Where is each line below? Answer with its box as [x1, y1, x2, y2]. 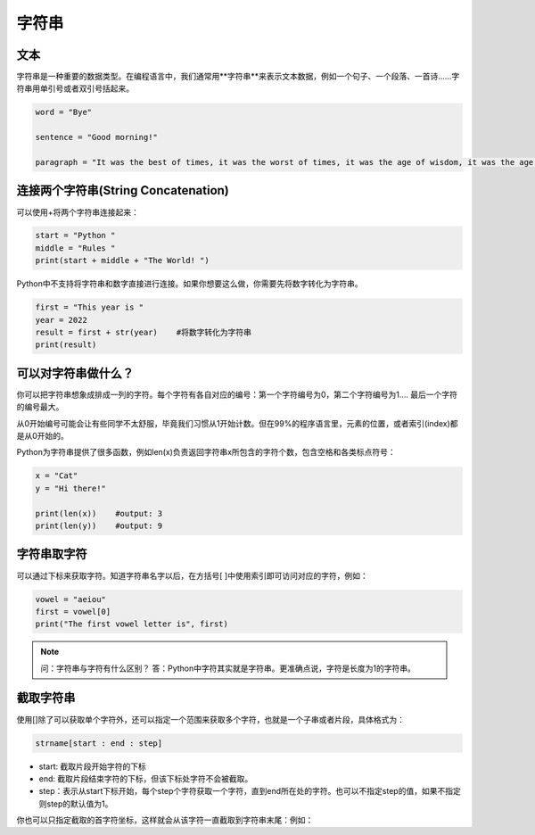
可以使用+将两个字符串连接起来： [16, 206, 140, 218]
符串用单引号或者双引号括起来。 [16, 83, 134, 94]
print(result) [35, 340, 97, 350]
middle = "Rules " [35, 243, 116, 253]
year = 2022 [35, 315, 88, 325]
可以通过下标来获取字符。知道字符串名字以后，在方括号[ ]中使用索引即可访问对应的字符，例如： [16, 570, 369, 581]
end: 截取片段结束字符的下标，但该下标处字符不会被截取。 [38, 773, 253, 784]
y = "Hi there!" [35, 483, 107, 493]
